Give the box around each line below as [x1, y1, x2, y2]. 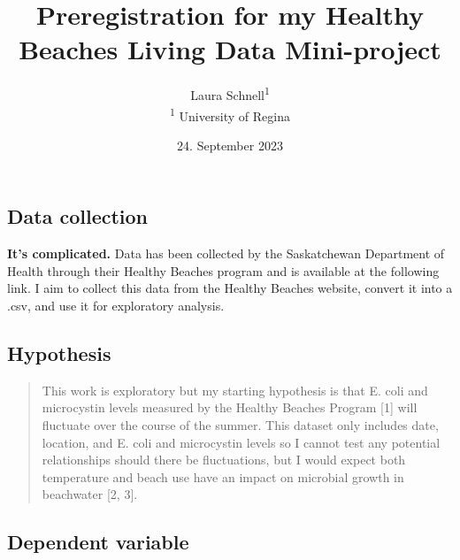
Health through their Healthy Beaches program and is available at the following [7, 261, 440, 280]
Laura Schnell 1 [190, 83, 270, 104]
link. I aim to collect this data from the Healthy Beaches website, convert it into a [7, 279, 453, 297]
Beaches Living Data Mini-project [19, 31, 441, 67]
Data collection [7, 203, 149, 230]
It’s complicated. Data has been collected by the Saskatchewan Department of [7, 244, 445, 263]
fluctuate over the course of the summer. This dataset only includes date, [42, 415, 439, 433]
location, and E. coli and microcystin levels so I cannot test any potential [42, 433, 441, 451]
